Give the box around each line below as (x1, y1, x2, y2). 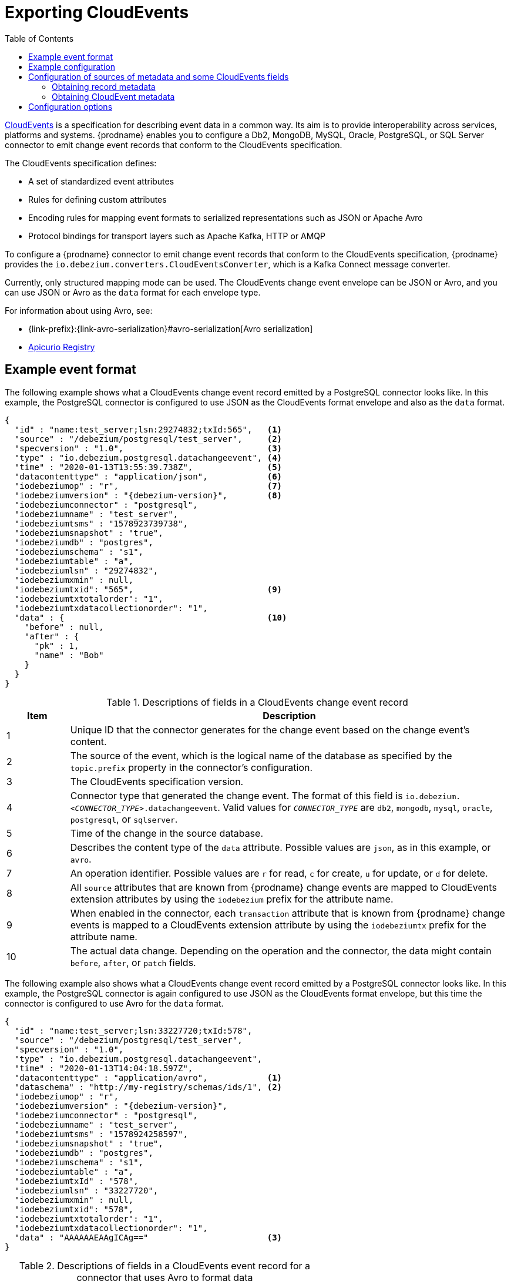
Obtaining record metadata (52, 81, 156, 92)
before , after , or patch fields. (70, 956, 196, 968)
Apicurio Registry (28, 341, 95, 352)
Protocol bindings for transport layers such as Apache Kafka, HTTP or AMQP (28, 230, 325, 241)
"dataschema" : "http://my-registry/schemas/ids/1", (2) (14, 1082, 283, 1092)
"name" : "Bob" (34, 650, 104, 660)
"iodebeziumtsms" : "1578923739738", (14, 518, 188, 528)
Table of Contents (5, 33, 74, 43)
